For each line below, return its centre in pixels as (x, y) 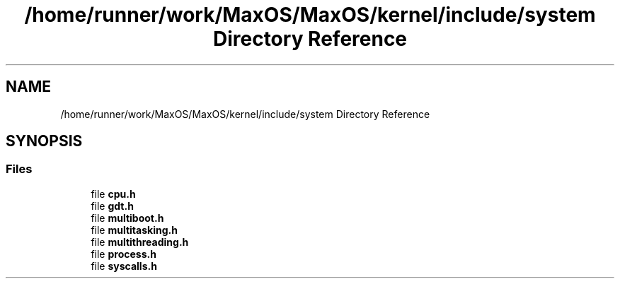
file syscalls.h (124, 266)
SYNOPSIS (44, 141)
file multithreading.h (140, 242)
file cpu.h (113, 194)
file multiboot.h (127, 218)
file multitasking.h (134, 230)
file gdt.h (112, 206)
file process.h (124, 254)
